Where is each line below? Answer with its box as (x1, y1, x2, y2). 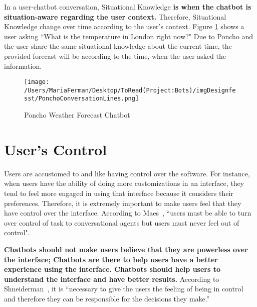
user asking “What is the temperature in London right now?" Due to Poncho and (4, 31, 253, 41)
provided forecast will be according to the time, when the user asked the (4, 50, 226, 61)
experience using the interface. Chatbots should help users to (4, 264, 220, 274)
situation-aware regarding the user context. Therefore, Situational (4, 11, 226, 22)
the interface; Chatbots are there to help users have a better (4, 254, 218, 264)
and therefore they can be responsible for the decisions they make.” (4, 293, 210, 303)
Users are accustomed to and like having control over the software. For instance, (4, 168, 250, 178)
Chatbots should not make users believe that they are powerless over (4, 244, 248, 254)
